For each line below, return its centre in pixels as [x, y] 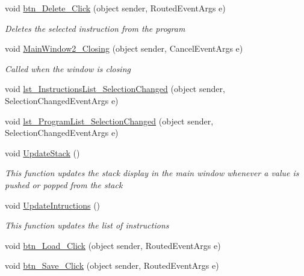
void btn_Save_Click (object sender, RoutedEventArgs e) [112, 265]
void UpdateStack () [42, 152]
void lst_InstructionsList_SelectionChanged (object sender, [115, 89]
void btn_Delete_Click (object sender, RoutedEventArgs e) [115, 8]
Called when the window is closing [68, 68]
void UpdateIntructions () [53, 205]
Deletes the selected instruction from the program [95, 28]
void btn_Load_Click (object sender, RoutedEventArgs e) [113, 245]
